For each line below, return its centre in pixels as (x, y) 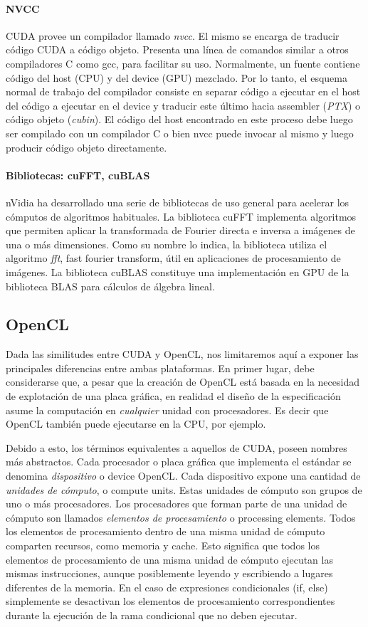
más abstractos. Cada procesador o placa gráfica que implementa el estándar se (179, 462)
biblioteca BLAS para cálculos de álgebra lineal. (110, 286)
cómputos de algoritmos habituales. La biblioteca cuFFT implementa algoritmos (181, 216)
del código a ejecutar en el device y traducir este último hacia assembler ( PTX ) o (183, 105)
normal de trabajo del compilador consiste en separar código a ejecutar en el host (183, 91)
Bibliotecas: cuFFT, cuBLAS (78, 175)
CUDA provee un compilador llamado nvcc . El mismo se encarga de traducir (173, 35)
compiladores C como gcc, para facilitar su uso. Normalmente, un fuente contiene (183, 63)
